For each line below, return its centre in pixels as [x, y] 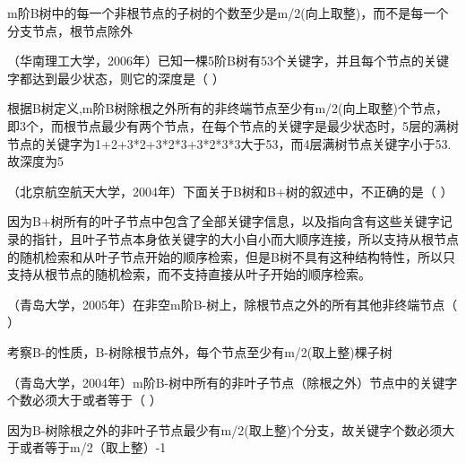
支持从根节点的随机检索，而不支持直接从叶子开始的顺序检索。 [189, 274]
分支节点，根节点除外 [70, 30]
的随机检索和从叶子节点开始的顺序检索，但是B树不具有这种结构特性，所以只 [231, 256]
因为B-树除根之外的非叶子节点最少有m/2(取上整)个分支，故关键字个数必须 [225, 429]
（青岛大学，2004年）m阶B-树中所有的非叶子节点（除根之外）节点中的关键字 [233, 382]
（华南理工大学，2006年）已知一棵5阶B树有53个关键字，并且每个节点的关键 [228, 61]
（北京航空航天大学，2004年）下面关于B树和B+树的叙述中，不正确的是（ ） [230, 191]
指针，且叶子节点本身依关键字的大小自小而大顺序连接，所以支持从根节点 [245, 238]
